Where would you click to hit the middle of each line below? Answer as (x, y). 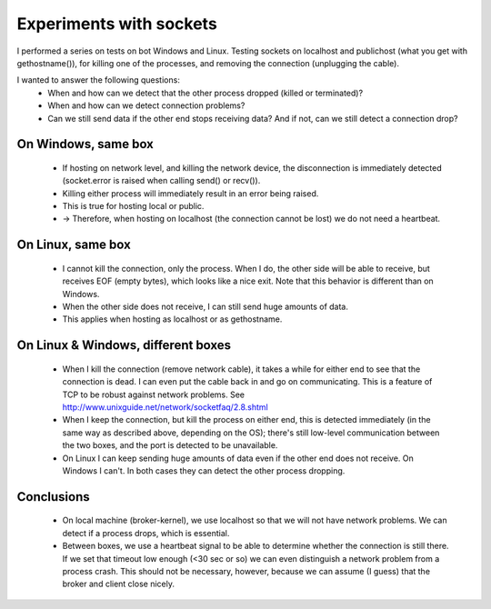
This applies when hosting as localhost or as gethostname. (172, 319)
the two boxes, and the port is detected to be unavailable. (170, 445)
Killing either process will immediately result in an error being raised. (190, 193)
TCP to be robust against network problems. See (154, 394)
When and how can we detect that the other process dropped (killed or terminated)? (205, 93)
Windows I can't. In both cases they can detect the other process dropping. (204, 470)
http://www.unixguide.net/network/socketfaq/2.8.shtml (165, 407)
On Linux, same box (74, 245)
